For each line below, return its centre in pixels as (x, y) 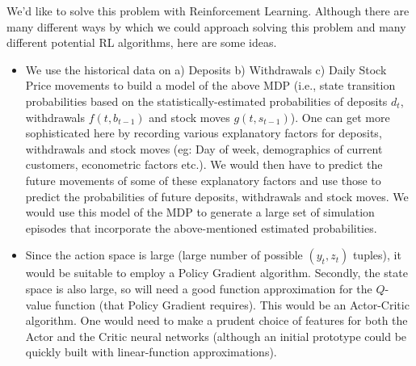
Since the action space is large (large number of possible (164, 255)
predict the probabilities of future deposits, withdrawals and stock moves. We (217, 196)
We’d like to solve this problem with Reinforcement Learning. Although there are (208, 11)
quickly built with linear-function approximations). (151, 352)
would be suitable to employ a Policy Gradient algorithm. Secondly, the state (216, 273)
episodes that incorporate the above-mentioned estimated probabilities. (201, 227)
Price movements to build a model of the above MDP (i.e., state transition (210, 85)
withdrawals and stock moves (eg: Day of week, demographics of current (204, 148)
